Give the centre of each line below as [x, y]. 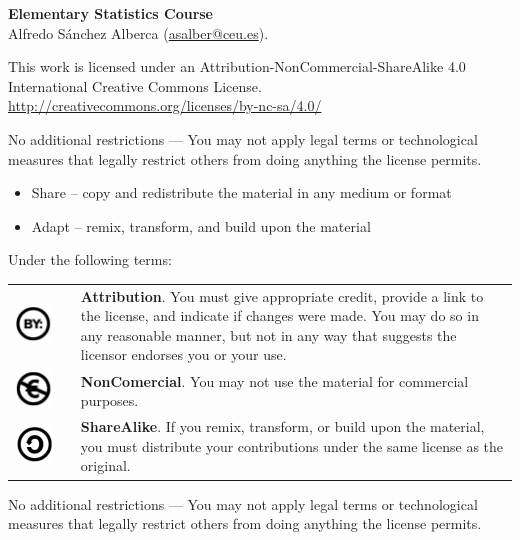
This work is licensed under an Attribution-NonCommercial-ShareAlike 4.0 [237, 66]
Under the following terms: [90, 259]
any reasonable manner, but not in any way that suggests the [268, 334]
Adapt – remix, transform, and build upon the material [201, 225]
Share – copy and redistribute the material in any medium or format [241, 192]
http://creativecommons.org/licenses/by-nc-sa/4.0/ [165, 105]
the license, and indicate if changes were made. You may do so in [279, 315]
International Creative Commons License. [135, 85]
